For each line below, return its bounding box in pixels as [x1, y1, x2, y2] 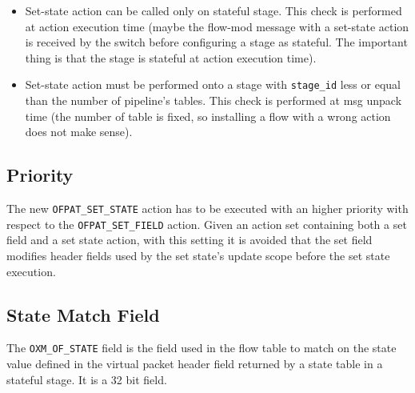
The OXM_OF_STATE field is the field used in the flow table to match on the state [6, 339, 397, 356]
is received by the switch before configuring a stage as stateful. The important [25, 34, 408, 50]
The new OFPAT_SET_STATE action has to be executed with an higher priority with [6, 200, 409, 217]
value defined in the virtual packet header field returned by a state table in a [6, 355, 383, 371]
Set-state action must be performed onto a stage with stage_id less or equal [25, 76, 401, 93]
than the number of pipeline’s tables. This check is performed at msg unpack [25, 92, 402, 109]
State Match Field [6, 302, 160, 327]
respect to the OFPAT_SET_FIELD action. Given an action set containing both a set [6, 215, 407, 232]
